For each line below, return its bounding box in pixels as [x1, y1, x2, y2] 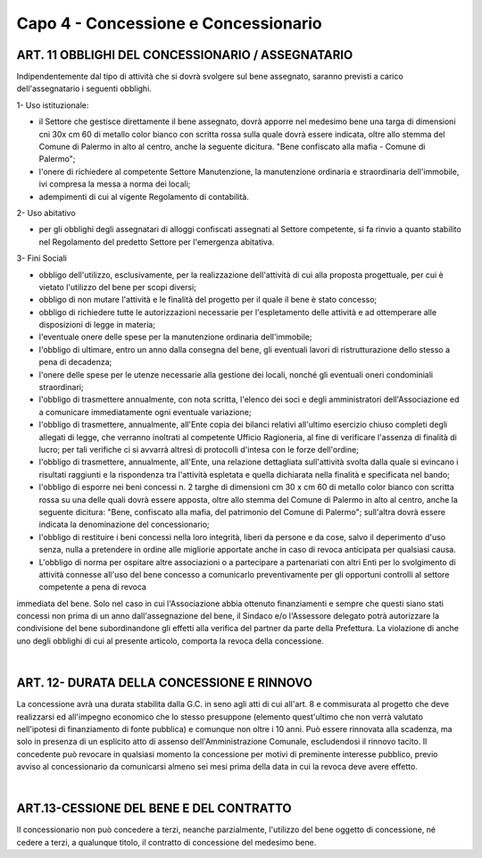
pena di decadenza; [38, 357, 112, 368]
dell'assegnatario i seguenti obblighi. [16, 83, 152, 94]
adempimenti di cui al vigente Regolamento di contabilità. [38, 191, 249, 202]
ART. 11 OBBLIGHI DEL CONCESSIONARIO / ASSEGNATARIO [16, 47, 353, 62]
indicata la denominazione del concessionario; [38, 519, 210, 530]
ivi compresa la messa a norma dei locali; [38, 179, 191, 189]
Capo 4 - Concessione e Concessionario [16, 13, 322, 33]
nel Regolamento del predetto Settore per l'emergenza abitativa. [38, 237, 275, 247]
